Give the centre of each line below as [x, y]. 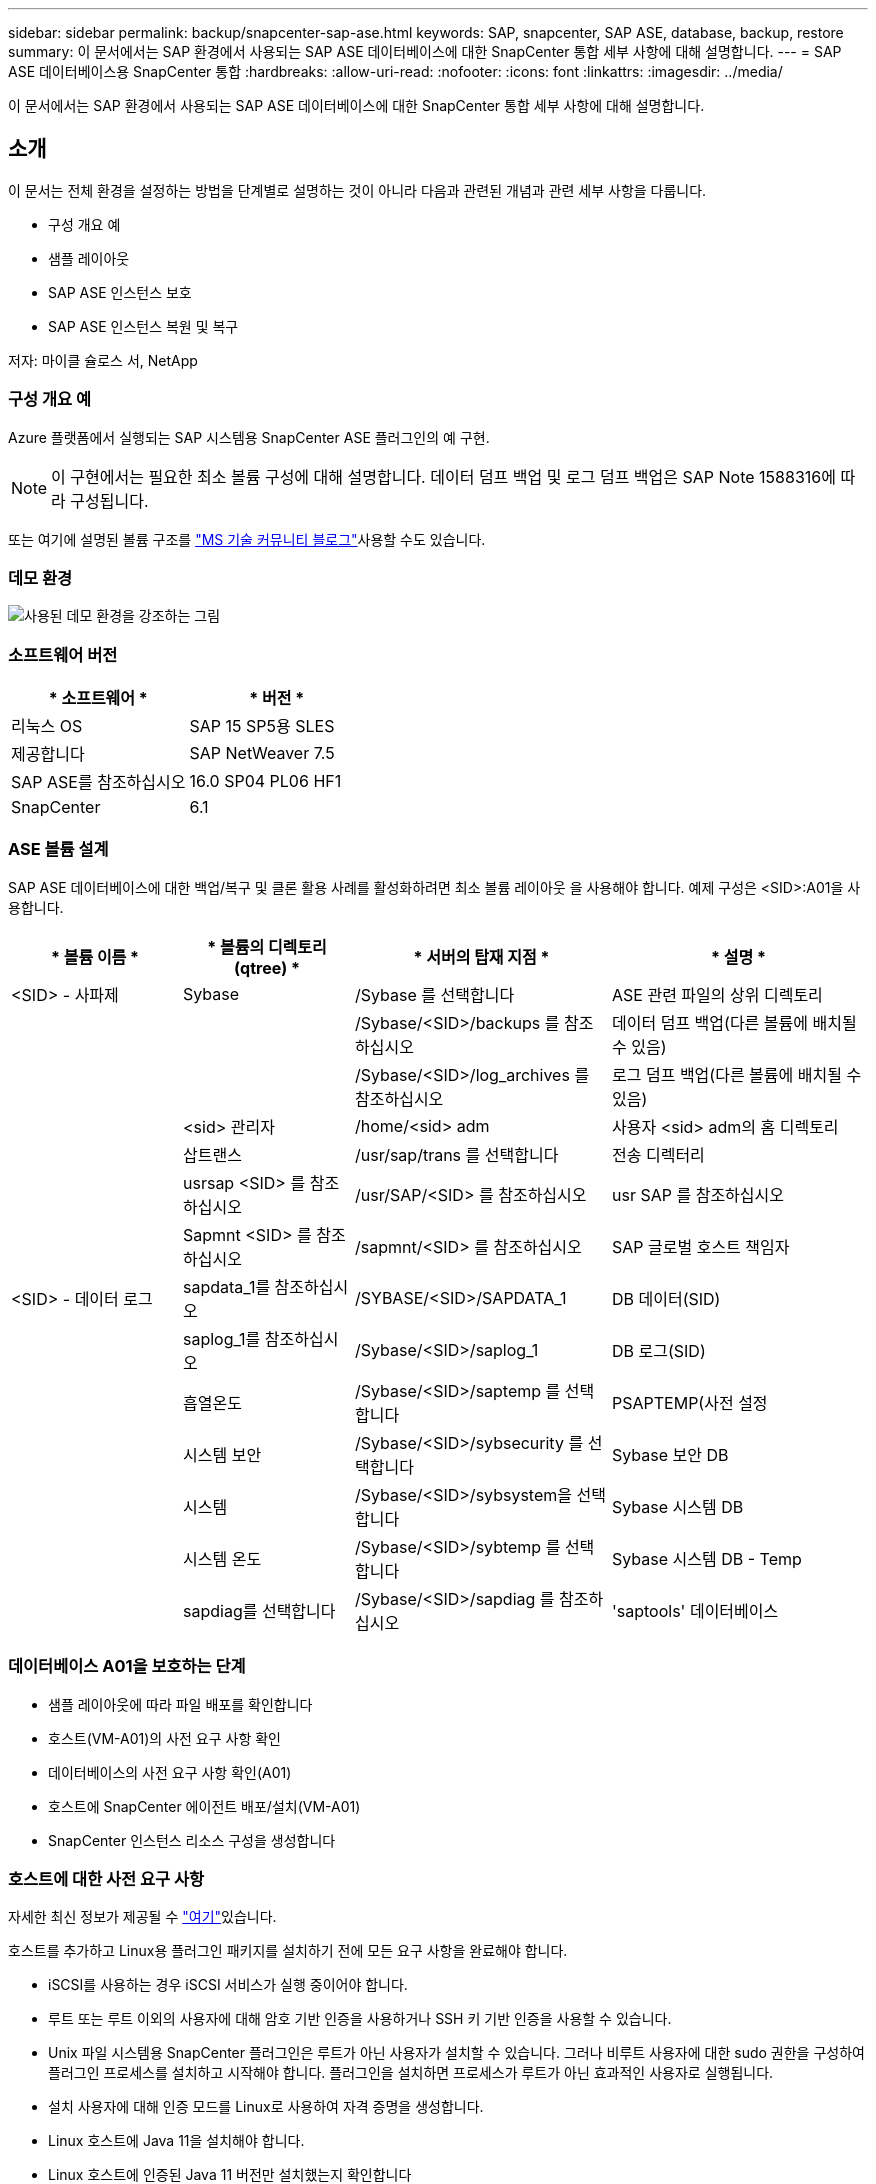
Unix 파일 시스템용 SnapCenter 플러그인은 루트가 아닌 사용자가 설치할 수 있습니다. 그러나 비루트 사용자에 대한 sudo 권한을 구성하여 [456, 2053]
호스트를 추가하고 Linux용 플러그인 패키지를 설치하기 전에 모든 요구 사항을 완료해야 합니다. [288, 1951]
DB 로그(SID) [659, 1350]
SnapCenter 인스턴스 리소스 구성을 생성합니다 [192, 1840]
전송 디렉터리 [658, 1154]
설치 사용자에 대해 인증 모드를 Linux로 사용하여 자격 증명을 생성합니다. [266, 2107]
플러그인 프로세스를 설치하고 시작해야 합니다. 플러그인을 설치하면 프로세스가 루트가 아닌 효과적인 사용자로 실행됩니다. [411, 2073]
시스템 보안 [222, 1454]
